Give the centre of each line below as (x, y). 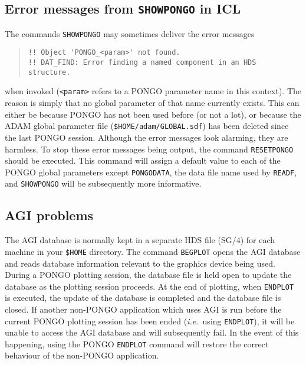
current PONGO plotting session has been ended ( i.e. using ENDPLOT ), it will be (150, 321)
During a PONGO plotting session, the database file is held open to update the (148, 275)
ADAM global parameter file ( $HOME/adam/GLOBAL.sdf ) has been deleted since (147, 126)
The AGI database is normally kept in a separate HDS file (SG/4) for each (140, 240)
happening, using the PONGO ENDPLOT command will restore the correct (137, 344)
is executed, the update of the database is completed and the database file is (143, 298)
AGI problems (49, 215)
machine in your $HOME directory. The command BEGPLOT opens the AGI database (153, 251)
